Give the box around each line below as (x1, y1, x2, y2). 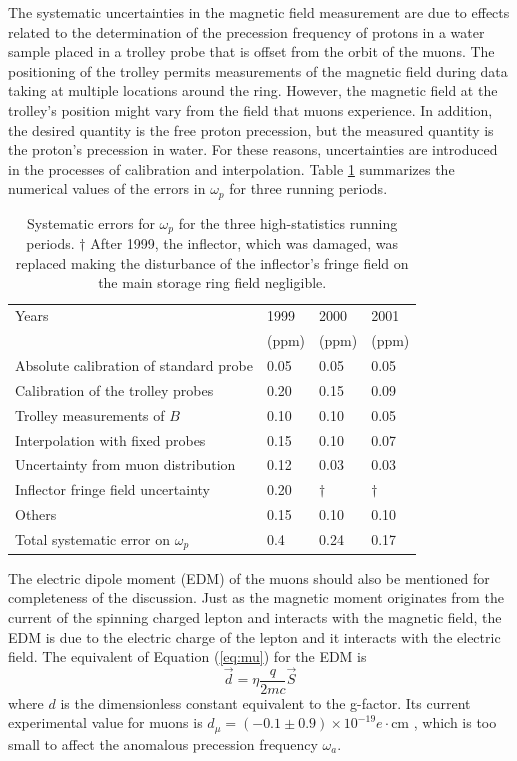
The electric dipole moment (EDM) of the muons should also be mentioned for (8, 567, 490, 588)
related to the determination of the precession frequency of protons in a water (8, 21, 485, 42)
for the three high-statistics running (178, 212, 398, 233)
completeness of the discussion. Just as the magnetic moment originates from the (8, 587, 504, 608)
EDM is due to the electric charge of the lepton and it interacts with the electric (8, 626, 501, 647)
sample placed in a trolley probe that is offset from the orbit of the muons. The (8, 41, 495, 62)
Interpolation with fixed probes (15, 429, 206, 450)
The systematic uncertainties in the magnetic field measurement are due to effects (8, 2, 510, 22)
